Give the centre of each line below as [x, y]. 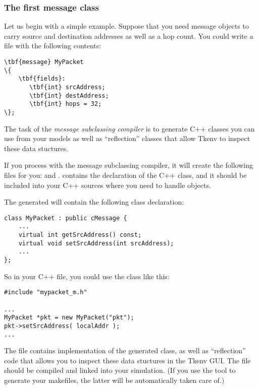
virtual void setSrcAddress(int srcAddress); [96, 243]
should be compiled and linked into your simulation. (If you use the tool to [120, 370]
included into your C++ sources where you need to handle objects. [108, 185]
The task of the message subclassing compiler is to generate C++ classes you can [129, 128]
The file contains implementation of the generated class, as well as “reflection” [125, 350]
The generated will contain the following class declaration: [94, 202]
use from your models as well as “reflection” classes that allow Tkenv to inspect [127, 138]
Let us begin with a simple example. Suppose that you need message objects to [126, 26]
